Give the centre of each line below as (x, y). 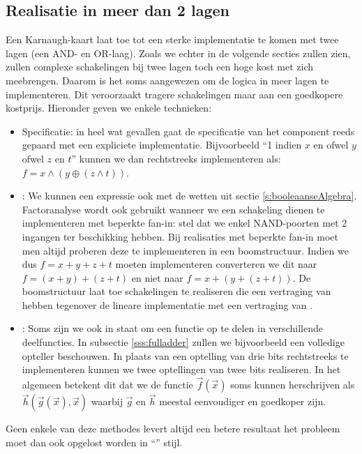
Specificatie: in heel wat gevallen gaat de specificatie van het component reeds (188, 131)
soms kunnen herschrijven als (293, 385)
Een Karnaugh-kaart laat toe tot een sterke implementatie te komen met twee (172, 39)
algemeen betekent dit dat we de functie (107, 385)
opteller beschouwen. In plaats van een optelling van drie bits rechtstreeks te (185, 355)
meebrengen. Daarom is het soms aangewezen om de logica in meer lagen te (167, 80)
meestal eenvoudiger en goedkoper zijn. (243, 401)
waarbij (107, 401)
